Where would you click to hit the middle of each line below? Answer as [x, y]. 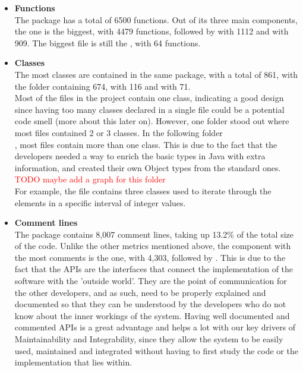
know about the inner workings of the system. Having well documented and [152, 315]
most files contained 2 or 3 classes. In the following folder [119, 132]
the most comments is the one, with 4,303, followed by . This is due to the [150, 257]
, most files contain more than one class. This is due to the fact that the [146, 144]
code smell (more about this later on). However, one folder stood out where [152, 121]
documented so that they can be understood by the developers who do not [150, 304]
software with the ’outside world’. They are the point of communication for [151, 281]
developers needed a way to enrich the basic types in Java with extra [140, 156]
